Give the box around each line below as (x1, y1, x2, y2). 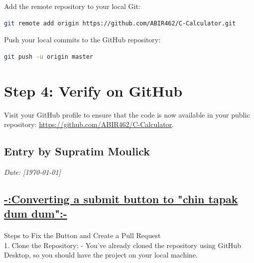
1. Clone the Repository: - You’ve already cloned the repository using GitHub (4, 240, 241, 250)
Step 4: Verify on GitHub (4, 80, 183, 101)
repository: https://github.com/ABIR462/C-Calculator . (4, 119, 174, 130)
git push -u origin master (4, 53, 93, 60)
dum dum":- (4, 206, 67, 221)
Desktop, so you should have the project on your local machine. (4, 250, 198, 260)
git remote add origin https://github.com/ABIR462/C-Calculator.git (4, 19, 236, 27)
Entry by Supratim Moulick (4, 143, 150, 159)
